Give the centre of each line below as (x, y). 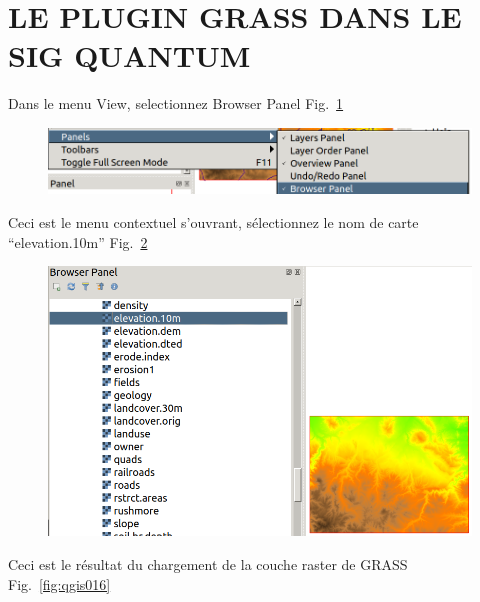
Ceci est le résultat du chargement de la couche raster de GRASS (208, 564)
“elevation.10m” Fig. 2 (78, 241)
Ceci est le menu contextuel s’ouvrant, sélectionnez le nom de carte (213, 221)
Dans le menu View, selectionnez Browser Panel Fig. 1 (176, 103)
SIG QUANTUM (129, 55)
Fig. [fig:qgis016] (59, 583)
